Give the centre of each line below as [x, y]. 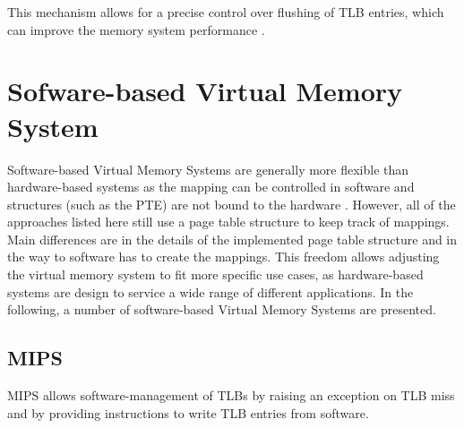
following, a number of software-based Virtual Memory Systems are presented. [222, 309]
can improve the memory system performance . [136, 29]
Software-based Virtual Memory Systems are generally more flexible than [208, 169]
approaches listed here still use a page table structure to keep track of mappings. [228, 222]
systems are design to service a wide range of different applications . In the [211, 291]
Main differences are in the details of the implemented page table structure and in [232, 239]
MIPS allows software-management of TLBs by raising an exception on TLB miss [231, 395]
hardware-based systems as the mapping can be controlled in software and [211, 187]
